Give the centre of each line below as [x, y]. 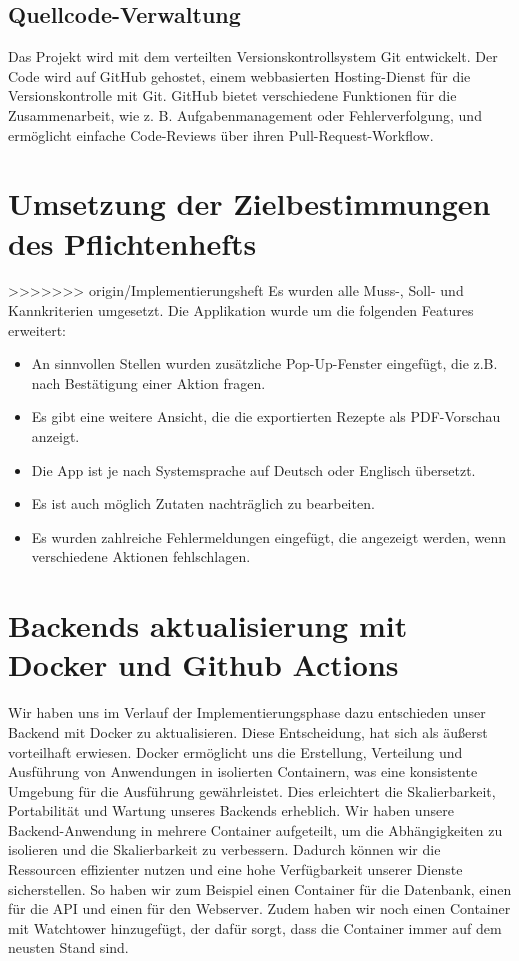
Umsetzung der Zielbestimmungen [249, 203]
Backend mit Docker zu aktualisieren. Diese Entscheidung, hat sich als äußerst [248, 731]
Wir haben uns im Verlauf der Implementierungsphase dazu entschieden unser [247, 712]
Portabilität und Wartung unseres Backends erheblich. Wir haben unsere [231, 810]
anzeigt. [55, 436]
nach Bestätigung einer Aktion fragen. [148, 382]
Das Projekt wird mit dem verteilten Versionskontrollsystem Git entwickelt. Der [253, 56]
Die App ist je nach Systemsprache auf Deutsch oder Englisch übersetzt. [253, 469]
